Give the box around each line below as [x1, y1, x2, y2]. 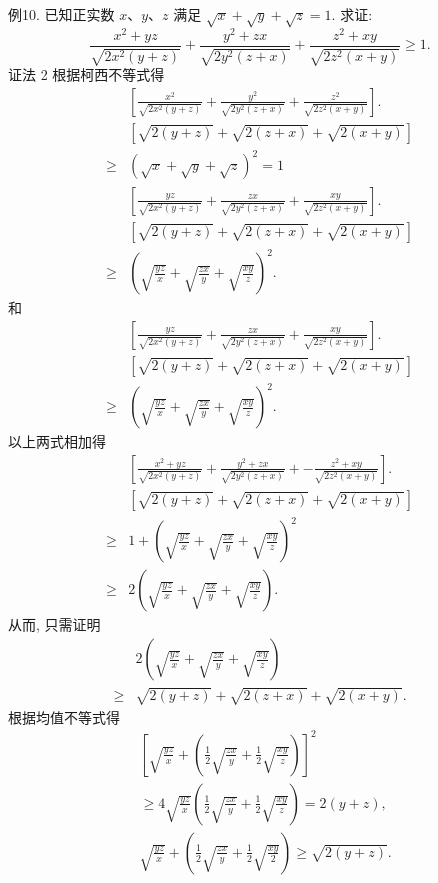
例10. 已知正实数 [8, 4, 115, 24]
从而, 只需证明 [8, 614, 101, 635]
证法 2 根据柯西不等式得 [8, 64, 165, 85]
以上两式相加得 [8, 431, 106, 452]
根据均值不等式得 [8, 706, 120, 727]
